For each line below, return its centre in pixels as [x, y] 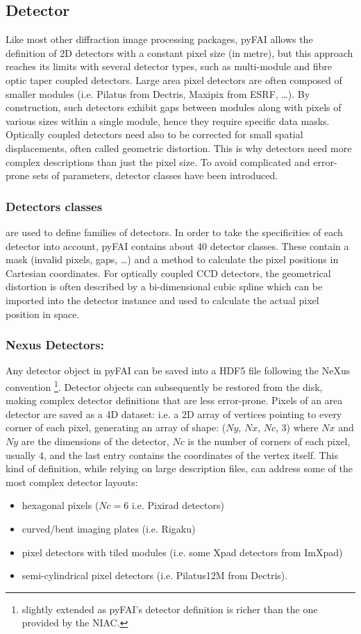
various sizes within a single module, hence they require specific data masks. [168, 120]
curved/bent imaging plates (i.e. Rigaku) [109, 528]
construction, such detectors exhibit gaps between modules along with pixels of [174, 107]
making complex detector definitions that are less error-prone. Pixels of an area [174, 400]
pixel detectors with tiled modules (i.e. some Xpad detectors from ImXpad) [182, 552]
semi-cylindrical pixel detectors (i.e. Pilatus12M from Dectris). [155, 575]
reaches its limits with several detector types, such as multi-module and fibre [169, 66]
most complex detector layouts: [72, 482]
